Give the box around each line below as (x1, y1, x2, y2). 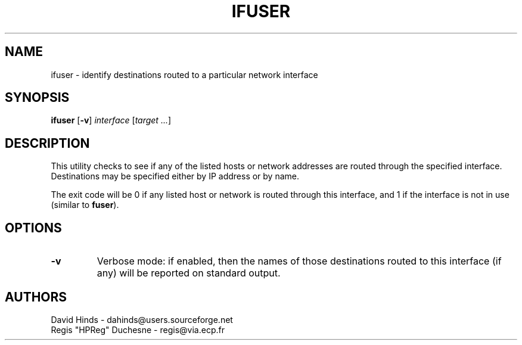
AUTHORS (5, 289, 67, 304)
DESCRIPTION (5, 135, 90, 151)
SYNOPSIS (5, 90, 70, 105)
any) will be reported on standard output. (97, 267, 281, 279)
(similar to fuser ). (51, 200, 119, 210)
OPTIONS (5, 220, 62, 235)
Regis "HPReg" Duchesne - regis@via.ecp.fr (51, 324, 225, 335)
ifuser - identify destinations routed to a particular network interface (51, 69, 318, 80)
